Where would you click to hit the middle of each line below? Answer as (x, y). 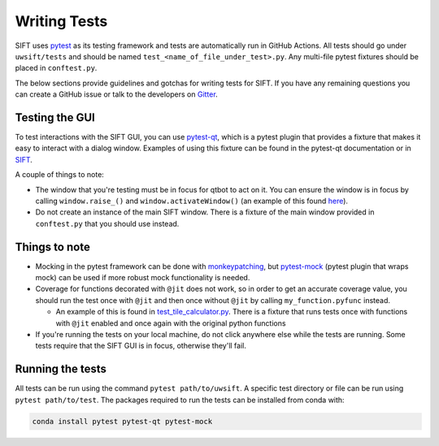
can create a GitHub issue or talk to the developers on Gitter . (117, 94)
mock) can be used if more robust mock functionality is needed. (143, 278)
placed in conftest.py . (56, 68)
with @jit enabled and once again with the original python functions (171, 323)
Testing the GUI (55, 117)
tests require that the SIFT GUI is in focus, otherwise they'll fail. (141, 346)
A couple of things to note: (60, 175)
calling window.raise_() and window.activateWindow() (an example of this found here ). (192, 201)
